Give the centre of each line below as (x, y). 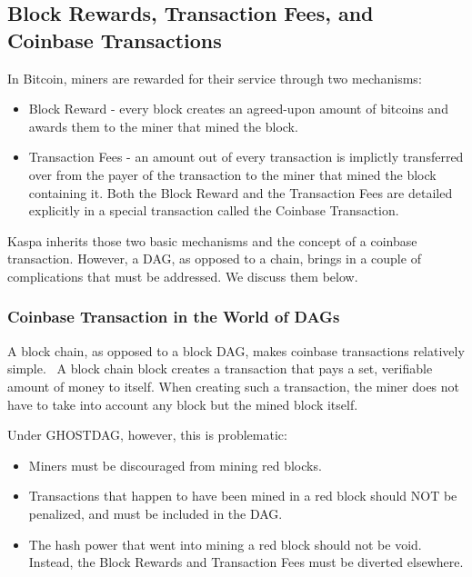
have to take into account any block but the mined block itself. (183, 404)
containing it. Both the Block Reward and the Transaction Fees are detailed (241, 192)
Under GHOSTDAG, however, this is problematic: (147, 435)
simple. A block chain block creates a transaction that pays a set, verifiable (220, 368)
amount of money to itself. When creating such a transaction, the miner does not (234, 386)
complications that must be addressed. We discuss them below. (183, 276)
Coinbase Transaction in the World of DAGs (174, 317)
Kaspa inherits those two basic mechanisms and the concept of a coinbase (212, 240)
